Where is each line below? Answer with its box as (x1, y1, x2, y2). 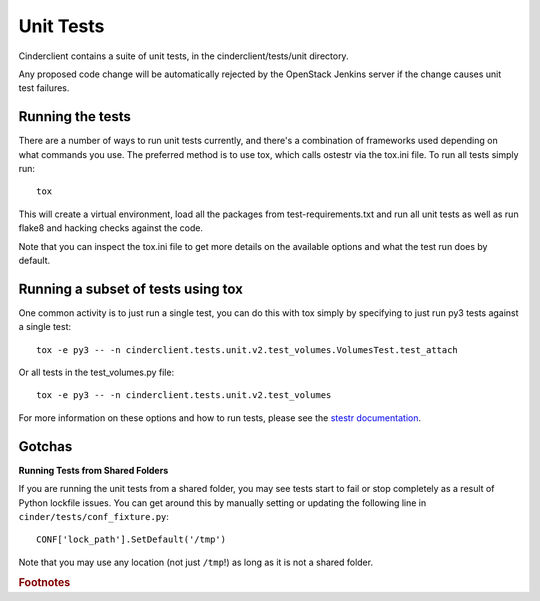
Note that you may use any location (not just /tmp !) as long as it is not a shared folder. (18, 556, 374, 568)
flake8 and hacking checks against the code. (18, 222, 204, 234)
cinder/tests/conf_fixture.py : (18, 510, 170, 522)
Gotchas (18, 438, 73, 455)
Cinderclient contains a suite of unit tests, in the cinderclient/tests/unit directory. (18, 50, 349, 62)
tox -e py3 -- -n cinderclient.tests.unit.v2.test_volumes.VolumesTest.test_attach (36, 344, 459, 355)
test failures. (18, 82, 70, 94)
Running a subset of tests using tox (18, 280, 244, 297)
